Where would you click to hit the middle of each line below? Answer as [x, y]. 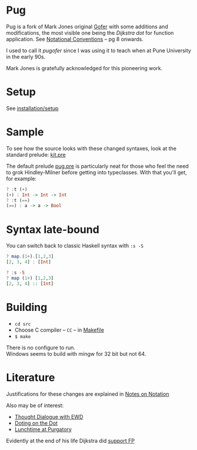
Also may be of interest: [35, 405]
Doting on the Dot [36, 423]
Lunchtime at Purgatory [43, 429]
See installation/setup [32, 108]
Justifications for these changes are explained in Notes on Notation [88, 394]
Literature [31, 377]
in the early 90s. [26, 57]
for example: [21, 178]
